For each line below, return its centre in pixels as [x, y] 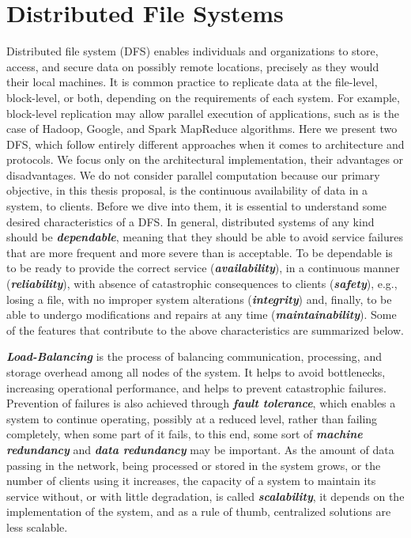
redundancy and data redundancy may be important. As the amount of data [200, 449]
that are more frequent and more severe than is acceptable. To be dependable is [200, 252]
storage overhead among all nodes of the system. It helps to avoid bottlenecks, [196, 372]
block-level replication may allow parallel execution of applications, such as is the [203, 113]
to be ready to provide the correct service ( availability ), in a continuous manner [203, 268]
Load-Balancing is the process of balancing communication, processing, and [194, 356]
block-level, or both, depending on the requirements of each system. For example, [203, 97]
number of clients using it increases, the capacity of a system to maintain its [191, 481]
